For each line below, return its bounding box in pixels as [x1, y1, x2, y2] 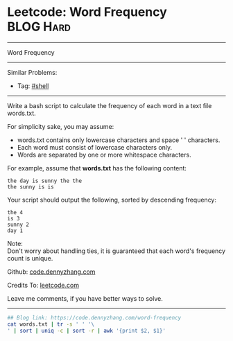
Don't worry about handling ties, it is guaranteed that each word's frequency [7, 247, 226, 255]
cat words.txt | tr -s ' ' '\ [7, 320, 95, 328]
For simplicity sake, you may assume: [7, 122, 114, 130]
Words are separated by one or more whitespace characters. [17, 150, 192, 159]
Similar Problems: [7, 68, 58, 76]
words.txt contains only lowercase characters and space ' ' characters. [17, 136, 221, 144]
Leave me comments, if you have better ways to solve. [7, 294, 163, 302]
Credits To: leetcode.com [7, 281, 80, 289]
